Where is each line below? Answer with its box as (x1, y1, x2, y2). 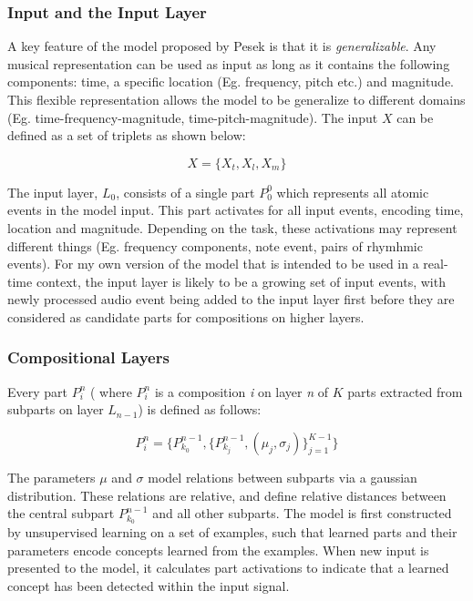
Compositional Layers (7, 346, 170, 369)
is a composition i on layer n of (154, 382, 329, 401)
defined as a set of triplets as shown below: (7, 126, 246, 145)
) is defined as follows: (138, 400, 262, 419)
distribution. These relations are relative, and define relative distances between (7, 485, 447, 504)
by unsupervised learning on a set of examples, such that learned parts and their (7, 522, 458, 541)
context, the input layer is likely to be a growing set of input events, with (36, 271, 446, 290)
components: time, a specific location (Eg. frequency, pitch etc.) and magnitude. (7, 72, 455, 91)
